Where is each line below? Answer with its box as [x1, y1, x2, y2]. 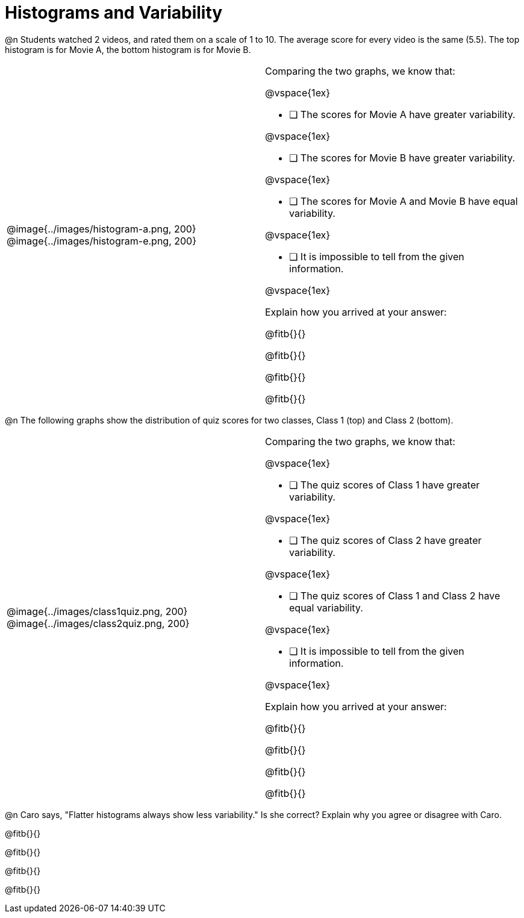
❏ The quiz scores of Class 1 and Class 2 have [289, 589, 501, 602]
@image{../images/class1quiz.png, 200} [7, 605, 188, 617]
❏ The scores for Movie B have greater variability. [289, 151, 516, 164]
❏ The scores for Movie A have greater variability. [289, 108, 516, 120]
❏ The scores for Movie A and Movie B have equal [289, 195, 518, 207]
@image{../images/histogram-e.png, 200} [7, 234, 197, 247]
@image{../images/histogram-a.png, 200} [7, 222, 196, 235]
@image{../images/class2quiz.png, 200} [7, 617, 190, 629]
